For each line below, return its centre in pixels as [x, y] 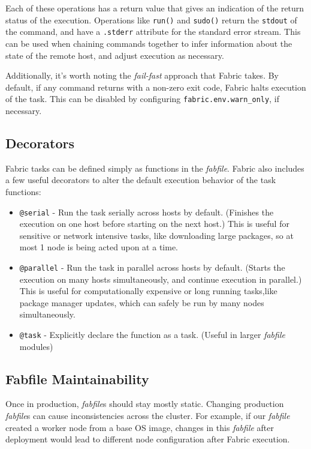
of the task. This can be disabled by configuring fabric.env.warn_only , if [142, 99]
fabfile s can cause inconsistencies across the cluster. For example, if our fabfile [148, 416]
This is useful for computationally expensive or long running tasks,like [148, 291]
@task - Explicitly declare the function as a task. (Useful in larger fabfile [152, 334]
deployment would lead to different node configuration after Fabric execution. [148, 439]
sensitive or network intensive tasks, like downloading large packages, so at [156, 235]
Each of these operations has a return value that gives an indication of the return [155, 8]
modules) [36, 346]
